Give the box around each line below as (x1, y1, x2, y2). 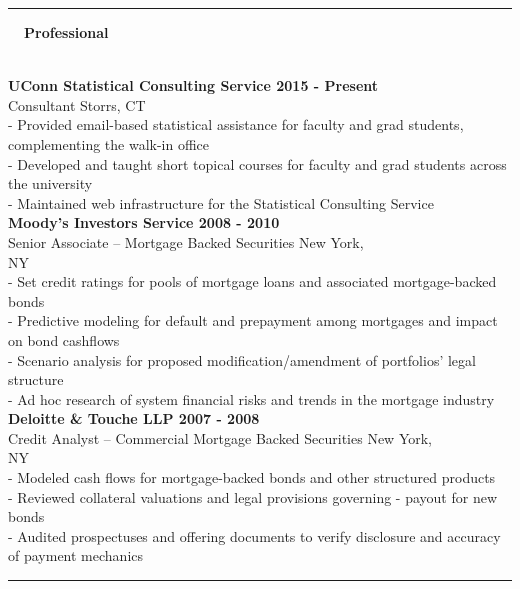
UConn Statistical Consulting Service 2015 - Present (8, 75, 379, 96)
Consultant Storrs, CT (8, 94, 146, 115)
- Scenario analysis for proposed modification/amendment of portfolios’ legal (8, 349, 476, 370)
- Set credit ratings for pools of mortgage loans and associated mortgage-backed (8, 271, 497, 292)
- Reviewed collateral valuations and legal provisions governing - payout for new (8, 486, 498, 507)
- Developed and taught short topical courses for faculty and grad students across (8, 153, 507, 174)
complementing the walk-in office (8, 133, 210, 154)
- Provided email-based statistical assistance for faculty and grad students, (8, 114, 464, 135)
